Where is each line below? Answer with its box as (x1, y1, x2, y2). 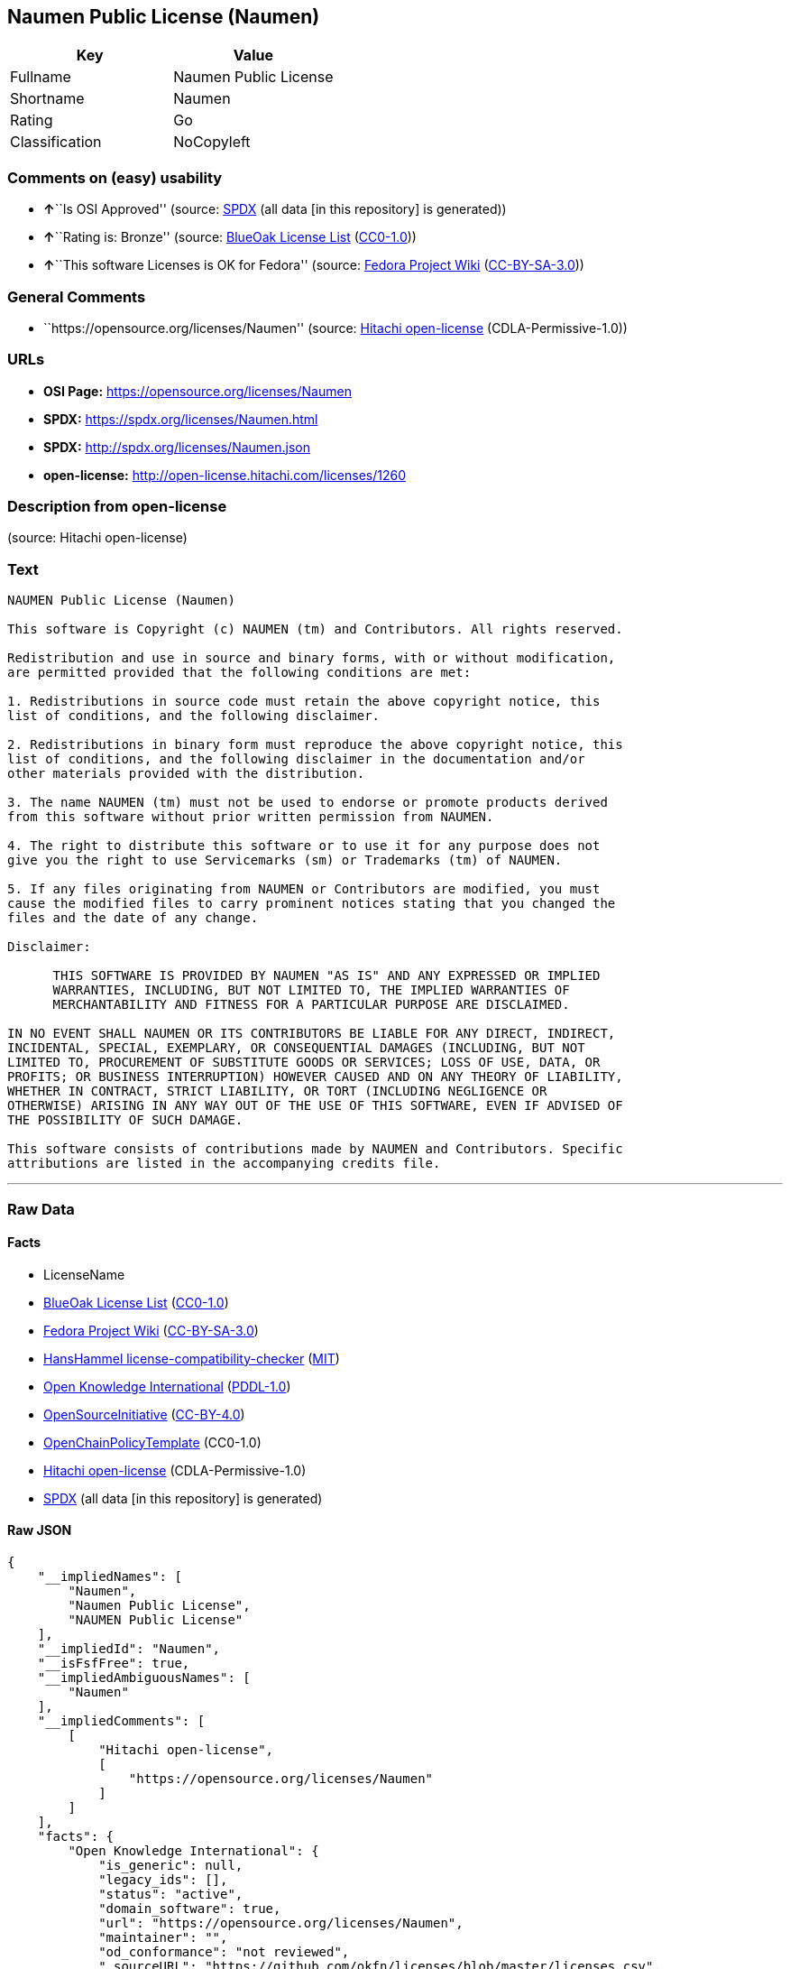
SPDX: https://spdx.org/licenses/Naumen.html (43, 411, 318, 427)
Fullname (10, 68, 71, 87)
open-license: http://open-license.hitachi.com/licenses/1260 (43, 467, 406, 483)
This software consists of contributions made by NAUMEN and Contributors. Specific (7, 1142, 623, 1157)
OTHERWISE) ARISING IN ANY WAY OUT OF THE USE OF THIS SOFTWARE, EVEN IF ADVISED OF (7, 1098, 623, 1114)
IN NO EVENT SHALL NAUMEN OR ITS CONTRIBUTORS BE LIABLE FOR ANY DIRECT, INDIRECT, (7, 1026, 616, 1041)
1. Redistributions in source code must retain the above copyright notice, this (7, 694, 601, 709)
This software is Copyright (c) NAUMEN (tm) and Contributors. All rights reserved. (7, 622, 623, 637)
